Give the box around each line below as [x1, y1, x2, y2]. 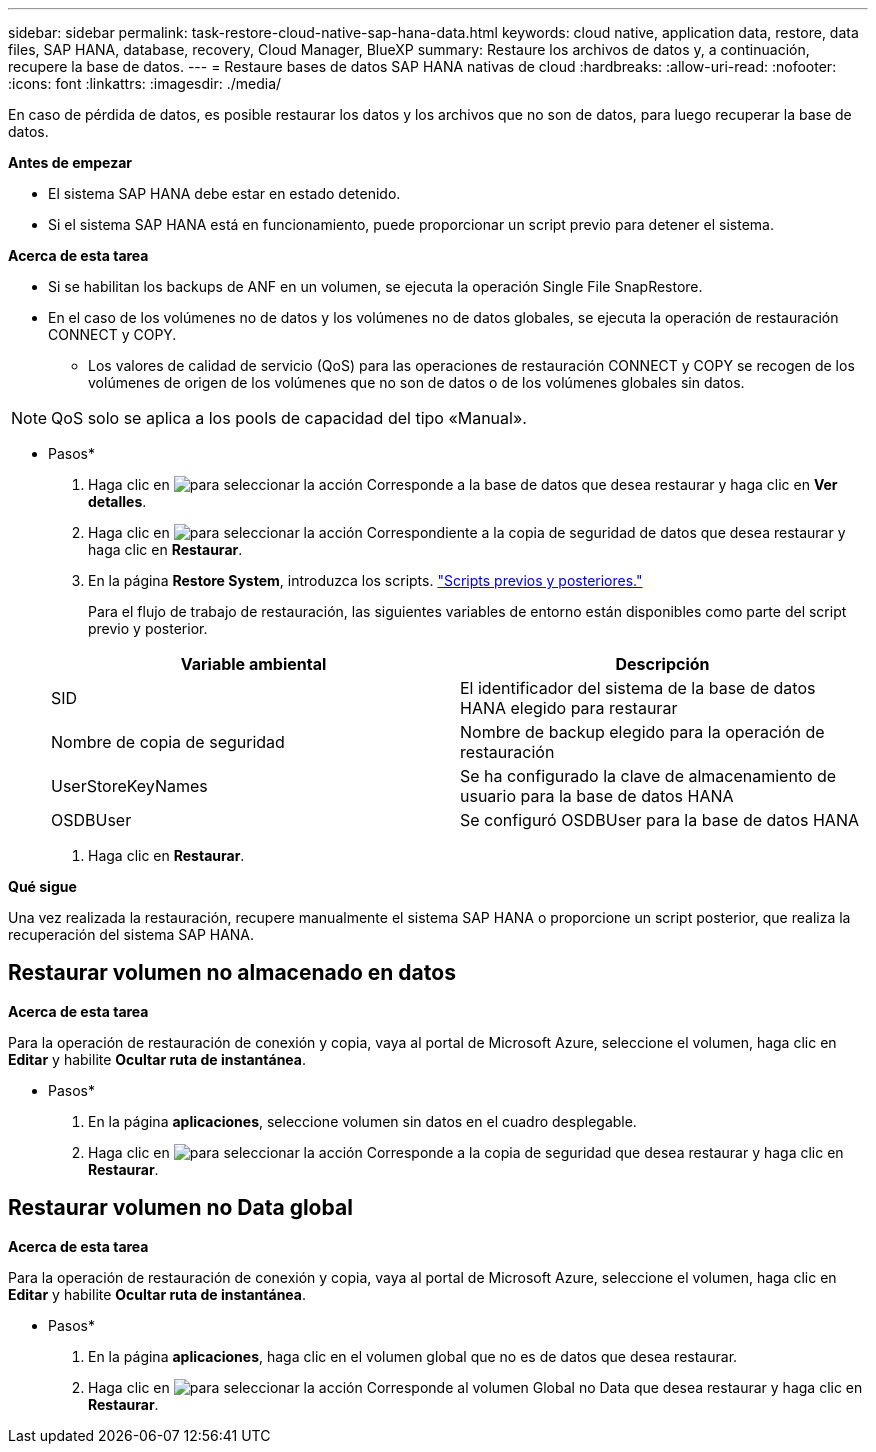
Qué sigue [8, 878, 77, 895]
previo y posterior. [88, 620, 208, 637]
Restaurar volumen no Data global [8, 1195, 353, 1221]
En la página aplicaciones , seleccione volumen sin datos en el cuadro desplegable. [88, 1112, 637, 1130]
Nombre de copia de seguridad [51, 732, 285, 752]
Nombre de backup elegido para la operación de [460, 722, 825, 742]
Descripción [615, 654, 710, 674]
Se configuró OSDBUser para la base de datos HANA [460, 810, 859, 830]
